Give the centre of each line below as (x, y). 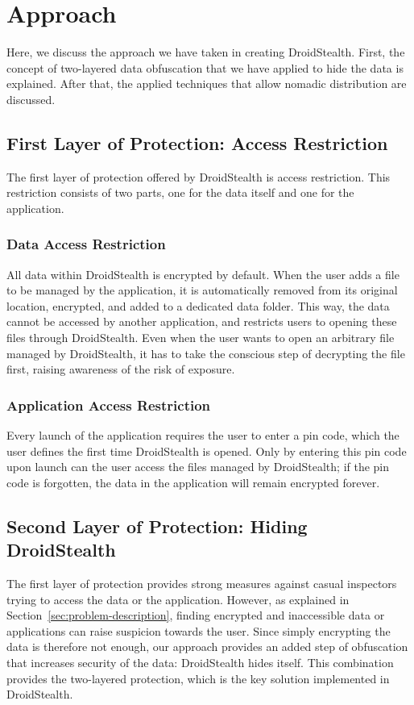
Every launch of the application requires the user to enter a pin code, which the (203, 435)
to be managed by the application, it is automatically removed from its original (202, 290)
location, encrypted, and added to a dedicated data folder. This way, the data (198, 305)
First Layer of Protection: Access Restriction (197, 142)
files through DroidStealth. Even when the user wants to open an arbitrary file (201, 338)
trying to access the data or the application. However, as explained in (178, 599)
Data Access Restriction (86, 244)
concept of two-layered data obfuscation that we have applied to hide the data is (205, 67)
